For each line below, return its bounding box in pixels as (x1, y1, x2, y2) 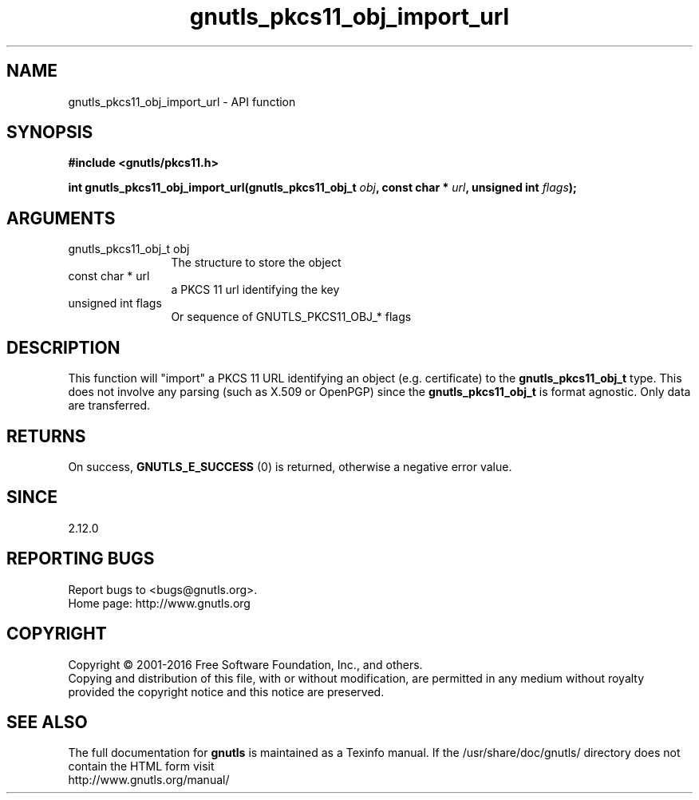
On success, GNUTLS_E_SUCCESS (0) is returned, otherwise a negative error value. (68, 459, 512, 473)
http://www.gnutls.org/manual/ (68, 773, 230, 787)
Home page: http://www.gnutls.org (68, 596, 251, 610)
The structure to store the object (171, 255, 342, 270)
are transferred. (68, 398, 150, 413)
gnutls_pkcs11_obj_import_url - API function (68, 94, 296, 109)
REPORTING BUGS (6, 549, 155, 569)
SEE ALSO (6, 711, 88, 732)
